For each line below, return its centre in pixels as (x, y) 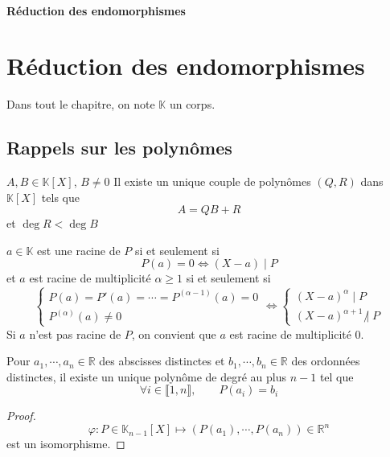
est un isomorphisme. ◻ (66, 444)
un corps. (192, 104)
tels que (60, 197)
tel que (337, 376)
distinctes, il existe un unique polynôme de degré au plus (147, 376)
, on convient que (174, 333)
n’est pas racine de (75, 333)
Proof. (21, 416)
